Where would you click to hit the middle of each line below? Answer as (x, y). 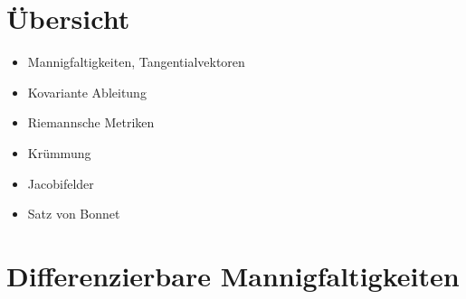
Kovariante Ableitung (87, 92)
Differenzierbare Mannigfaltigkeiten (233, 275)
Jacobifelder (61, 183)
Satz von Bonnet (74, 214)
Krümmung (59, 152)
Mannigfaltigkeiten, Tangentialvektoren (136, 62)
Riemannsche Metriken (91, 122)
